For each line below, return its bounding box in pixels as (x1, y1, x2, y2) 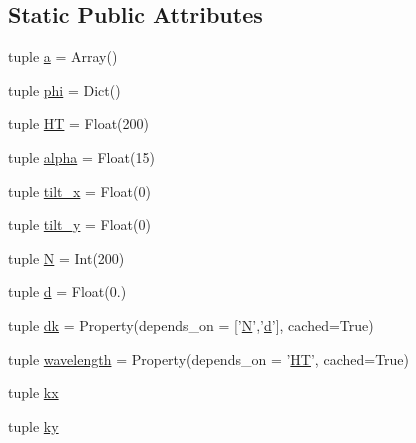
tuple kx (8, 382, 59, 403)
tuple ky (8, 415, 59, 436)
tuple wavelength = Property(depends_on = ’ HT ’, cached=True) (8, 348, 410, 369)
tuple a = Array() (8, 46, 118, 67)
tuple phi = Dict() (8, 79, 121, 100)
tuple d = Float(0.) (8, 281, 127, 302)
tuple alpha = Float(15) (8, 146, 155, 167)
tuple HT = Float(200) (8, 113, 149, 134)
